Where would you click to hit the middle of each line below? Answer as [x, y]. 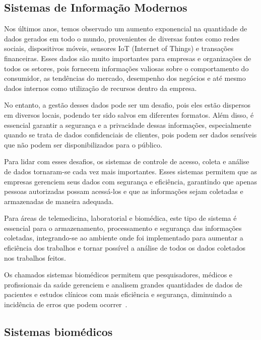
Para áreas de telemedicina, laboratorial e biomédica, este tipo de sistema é [120, 218]
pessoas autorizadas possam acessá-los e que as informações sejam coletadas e [124, 191]
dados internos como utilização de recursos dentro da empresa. [101, 88]
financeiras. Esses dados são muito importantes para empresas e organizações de [128, 58]
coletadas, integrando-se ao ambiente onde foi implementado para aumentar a [124, 238]
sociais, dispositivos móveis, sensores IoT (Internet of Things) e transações [119, 48]
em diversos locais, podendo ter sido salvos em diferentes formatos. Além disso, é [129, 114]
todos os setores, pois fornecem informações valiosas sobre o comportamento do [126, 68]
